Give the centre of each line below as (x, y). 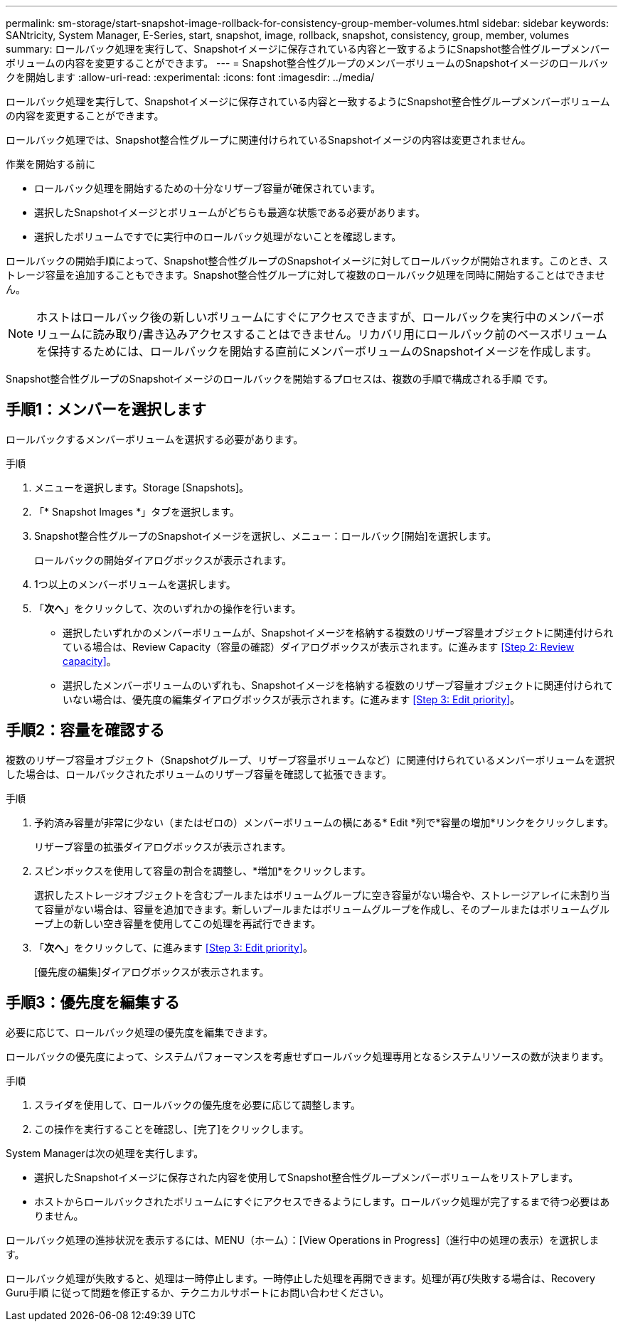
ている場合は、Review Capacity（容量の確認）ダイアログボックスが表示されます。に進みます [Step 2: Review (319, 646)
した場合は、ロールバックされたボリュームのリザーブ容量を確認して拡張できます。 (199, 774)
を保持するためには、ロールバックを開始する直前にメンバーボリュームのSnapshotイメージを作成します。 (317, 351)
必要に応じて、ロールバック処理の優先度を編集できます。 (139, 1032)
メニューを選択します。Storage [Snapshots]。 (142, 487)
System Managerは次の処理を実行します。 (105, 1153)
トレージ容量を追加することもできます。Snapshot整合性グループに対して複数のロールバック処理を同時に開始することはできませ (305, 275)
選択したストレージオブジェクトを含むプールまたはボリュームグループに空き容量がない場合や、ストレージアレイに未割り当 (322, 895)
